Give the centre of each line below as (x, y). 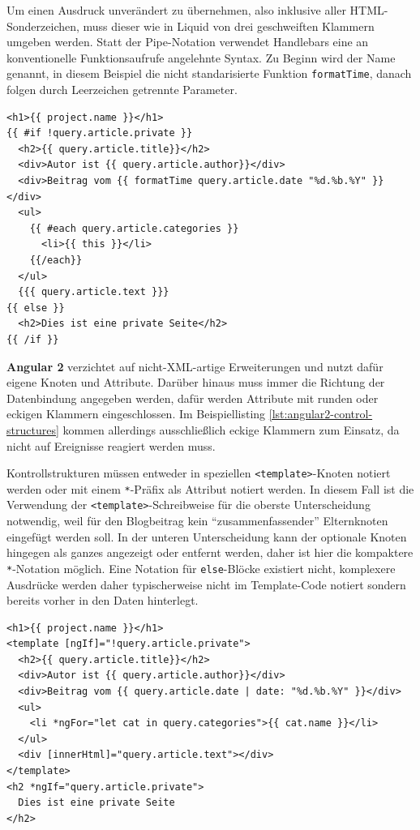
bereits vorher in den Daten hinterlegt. (103, 600)
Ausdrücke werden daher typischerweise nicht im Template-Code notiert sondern (206, 584)
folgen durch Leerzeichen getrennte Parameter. (122, 90)
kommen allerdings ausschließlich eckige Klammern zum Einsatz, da (231, 429)
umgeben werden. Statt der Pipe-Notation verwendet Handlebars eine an (188, 42)
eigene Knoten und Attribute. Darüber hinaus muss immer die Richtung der (196, 382)
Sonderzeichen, (43, 26)
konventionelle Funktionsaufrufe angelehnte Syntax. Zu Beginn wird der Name (201, 57)
